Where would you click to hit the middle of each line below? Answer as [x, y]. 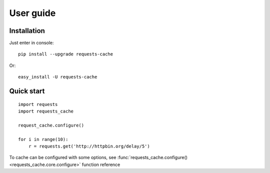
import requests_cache [46, 111]
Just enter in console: [32, 43]
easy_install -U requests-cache [58, 77]
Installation [27, 31]
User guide [32, 13]
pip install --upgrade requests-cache [66, 54]
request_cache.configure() [51, 125]
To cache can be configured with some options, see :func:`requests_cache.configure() [98, 157]
